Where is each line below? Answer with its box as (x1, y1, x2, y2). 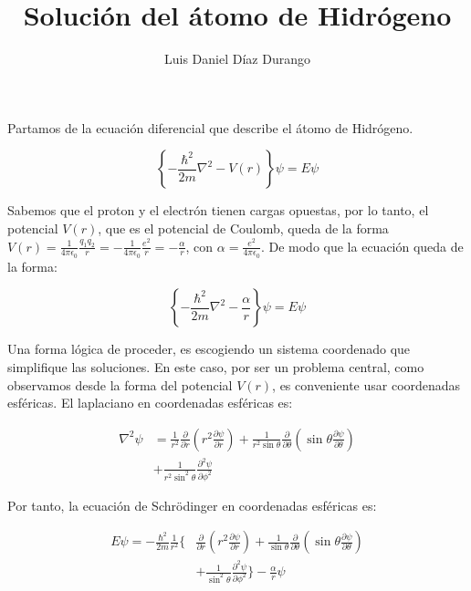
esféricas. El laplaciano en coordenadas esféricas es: (7, 393, 293, 412)
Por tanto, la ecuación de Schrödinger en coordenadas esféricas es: (7, 495, 377, 514)
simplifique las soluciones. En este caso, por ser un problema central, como (7, 357, 424, 376)
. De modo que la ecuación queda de (260, 236, 464, 255)
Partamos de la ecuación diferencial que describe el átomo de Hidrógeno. (7, 118, 413, 137)
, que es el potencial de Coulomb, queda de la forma (98, 218, 389, 237)
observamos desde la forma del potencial (7, 375, 233, 394)
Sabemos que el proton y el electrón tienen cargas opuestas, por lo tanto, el (7, 201, 429, 220)
